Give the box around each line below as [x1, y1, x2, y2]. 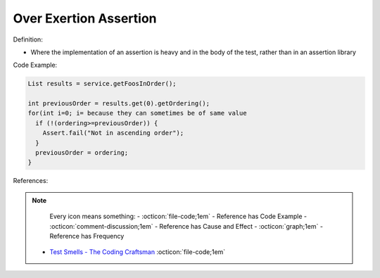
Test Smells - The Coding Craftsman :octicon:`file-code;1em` [49, 248, 226, 256]
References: [13, 177, 49, 185]
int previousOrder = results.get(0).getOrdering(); [27, 99, 210, 108]
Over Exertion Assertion [13, 11, 157, 26]
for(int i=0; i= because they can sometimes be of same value [27, 109, 247, 118]
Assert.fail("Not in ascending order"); [42, 129, 184, 137]
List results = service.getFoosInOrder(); [27, 80, 177, 88]
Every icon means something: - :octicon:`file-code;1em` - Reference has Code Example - [49, 212, 308, 221]
